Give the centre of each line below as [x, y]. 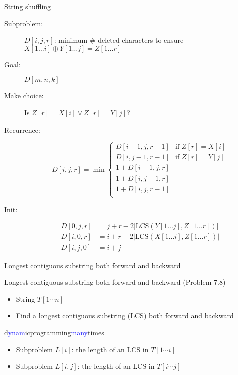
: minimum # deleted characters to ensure [119, 40]
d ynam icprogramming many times [54, 332]
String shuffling [28, 6]
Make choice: [24, 96]
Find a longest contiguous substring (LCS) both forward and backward [125, 316]
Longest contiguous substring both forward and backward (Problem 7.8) [115, 282]
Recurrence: [22, 129]
